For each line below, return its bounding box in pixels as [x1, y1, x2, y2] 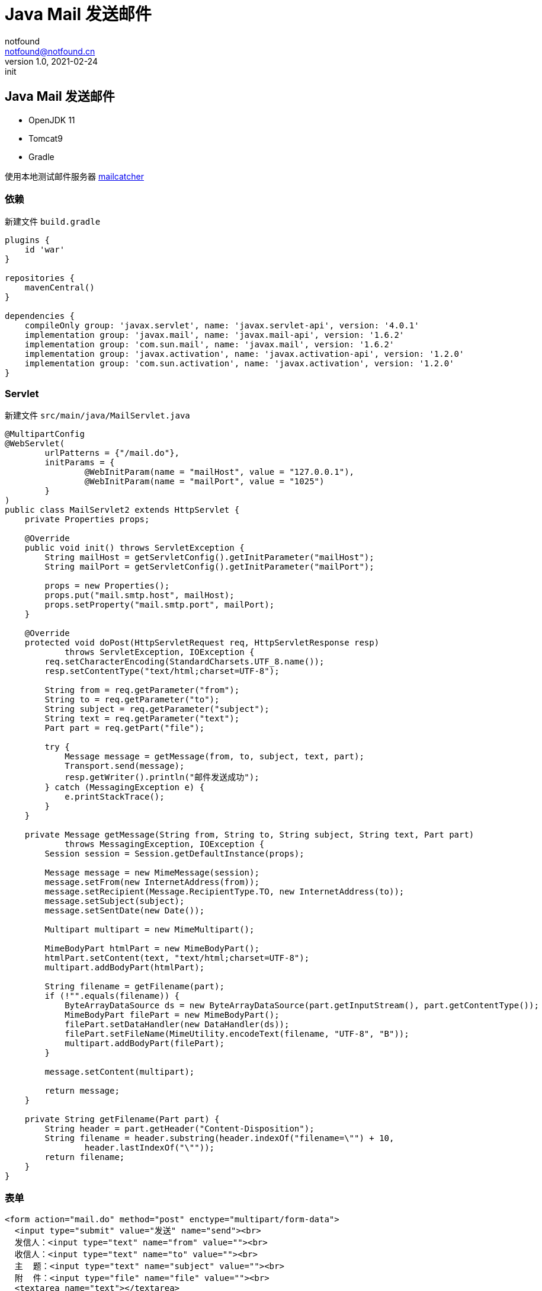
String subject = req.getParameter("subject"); [44, 704, 270, 714]
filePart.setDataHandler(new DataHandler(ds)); [65, 1020, 290, 1030]
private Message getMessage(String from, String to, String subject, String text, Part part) [24, 830, 474, 840]
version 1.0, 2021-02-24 [5, 56, 98, 66]
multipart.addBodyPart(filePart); [65, 1038, 225, 1049]
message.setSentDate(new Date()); [44, 906, 205, 916]
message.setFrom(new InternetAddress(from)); [44, 877, 259, 887]
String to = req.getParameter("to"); [44, 695, 220, 705]
